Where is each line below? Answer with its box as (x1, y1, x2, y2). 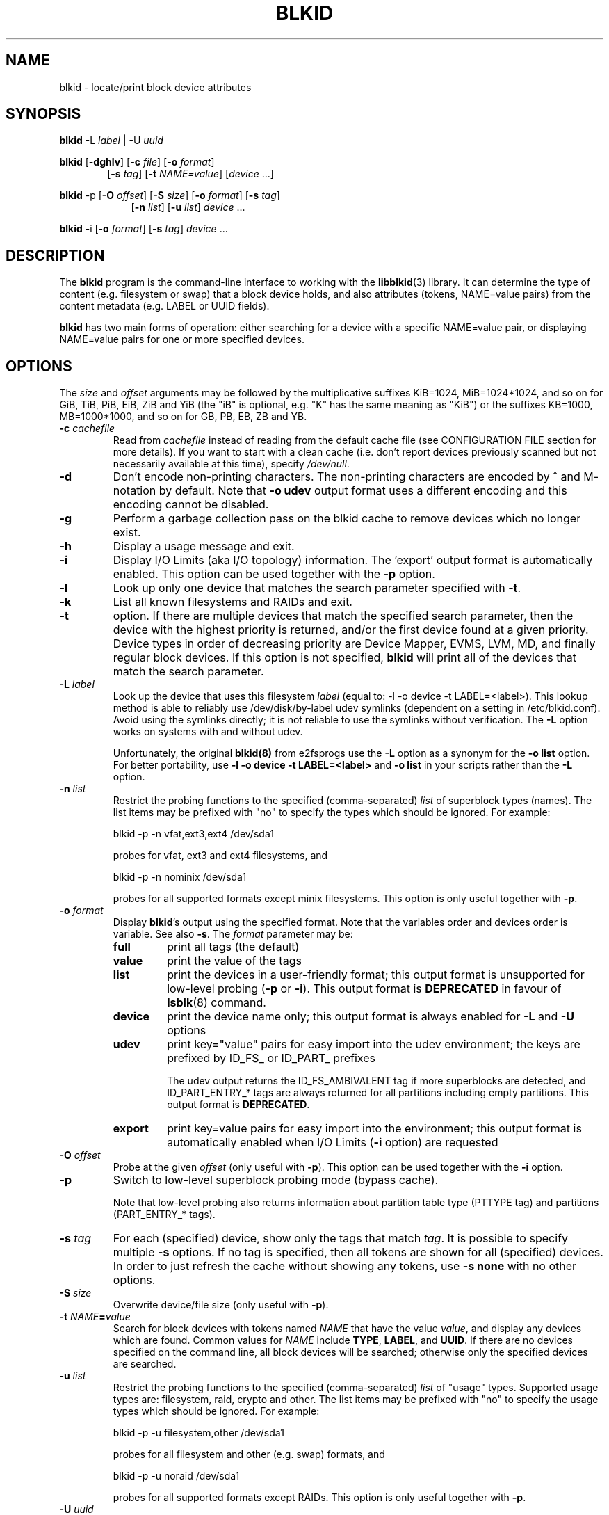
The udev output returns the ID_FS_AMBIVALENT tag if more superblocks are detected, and (167, 1075, 586, 1087)
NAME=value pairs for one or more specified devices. (59, 333, 304, 346)
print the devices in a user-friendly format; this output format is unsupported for (167, 968, 585, 982)
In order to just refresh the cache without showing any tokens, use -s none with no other (113, 1259, 577, 1274)
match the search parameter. (113, 664, 264, 679)
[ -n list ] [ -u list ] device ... (131, 201, 245, 214)
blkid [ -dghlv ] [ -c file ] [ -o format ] (59, 156, 215, 168)
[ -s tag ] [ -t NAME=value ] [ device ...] (107, 168, 274, 180)
